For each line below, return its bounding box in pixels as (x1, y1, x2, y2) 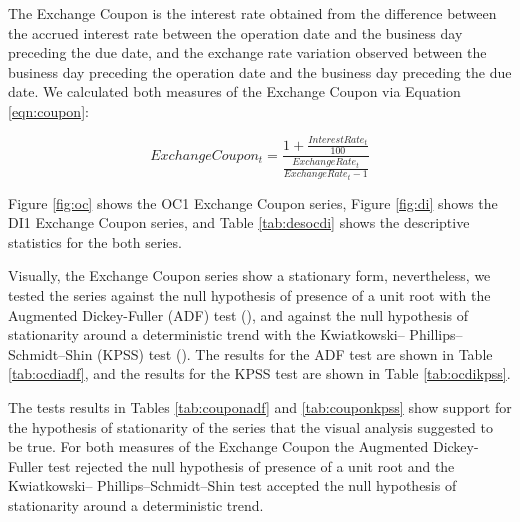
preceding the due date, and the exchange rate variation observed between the (8, 42, 487, 63)
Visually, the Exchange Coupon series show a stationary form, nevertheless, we (8, 265, 491, 286)
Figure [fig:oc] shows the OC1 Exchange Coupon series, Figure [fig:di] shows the (8, 192, 498, 213)
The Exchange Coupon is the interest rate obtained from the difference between (8, 3, 497, 23)
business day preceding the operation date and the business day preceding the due (8, 61, 512, 82)
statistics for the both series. (8, 231, 182, 252)
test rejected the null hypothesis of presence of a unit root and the (47, 455, 455, 476)
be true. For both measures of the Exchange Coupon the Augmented (8, 436, 429, 457)
